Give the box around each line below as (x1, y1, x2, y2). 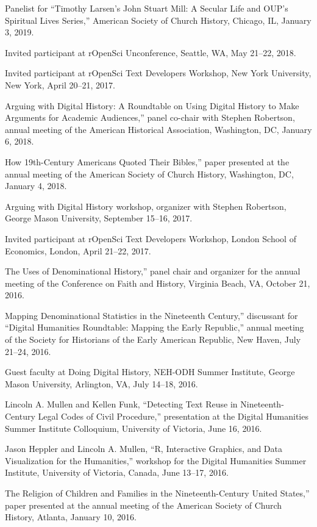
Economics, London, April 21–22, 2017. (5, 244, 151, 257)
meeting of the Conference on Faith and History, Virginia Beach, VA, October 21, (5, 276, 310, 289)
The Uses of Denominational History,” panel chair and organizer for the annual (5, 265, 301, 278)
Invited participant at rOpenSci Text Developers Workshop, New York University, (5, 66, 312, 79)
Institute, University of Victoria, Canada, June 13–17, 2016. (5, 466, 229, 479)
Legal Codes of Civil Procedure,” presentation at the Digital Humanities (38, 410, 308, 423)
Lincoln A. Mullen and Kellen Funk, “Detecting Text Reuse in (5, 398, 238, 410)
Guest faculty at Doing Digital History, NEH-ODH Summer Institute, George (5, 365, 295, 378)
